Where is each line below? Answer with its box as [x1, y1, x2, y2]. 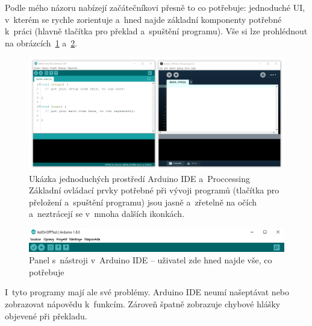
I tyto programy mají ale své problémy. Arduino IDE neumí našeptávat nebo [5, 286, 290, 298]
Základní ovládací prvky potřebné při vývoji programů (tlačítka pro [29, 184, 279, 196]
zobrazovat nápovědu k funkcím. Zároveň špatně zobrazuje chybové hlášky [5, 297, 281, 310]
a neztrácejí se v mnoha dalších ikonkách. [29, 207, 185, 220]
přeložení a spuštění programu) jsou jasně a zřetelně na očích [29, 195, 257, 208]
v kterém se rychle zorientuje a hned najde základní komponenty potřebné [5, 13, 282, 25]
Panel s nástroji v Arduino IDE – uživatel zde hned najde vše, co [29, 254, 272, 266]
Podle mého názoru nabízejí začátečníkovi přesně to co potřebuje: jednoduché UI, [5, 1, 305, 13]
